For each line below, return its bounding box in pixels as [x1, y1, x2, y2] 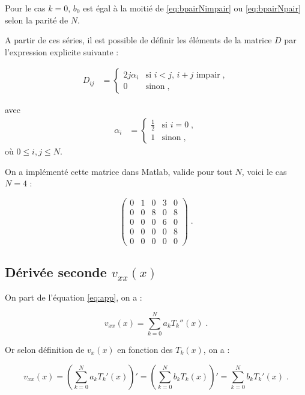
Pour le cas [5, 2, 46, 14]
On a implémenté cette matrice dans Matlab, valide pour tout [5, 165, 232, 177]
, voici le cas [241, 165, 287, 177]
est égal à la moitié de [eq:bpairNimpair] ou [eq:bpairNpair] [83, 2, 301, 14]
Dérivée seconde [5, 263, 107, 281]
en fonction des [117, 343, 173, 355]
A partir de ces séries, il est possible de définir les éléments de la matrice [5, 34, 272, 46]
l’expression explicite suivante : [5, 45, 119, 58]
